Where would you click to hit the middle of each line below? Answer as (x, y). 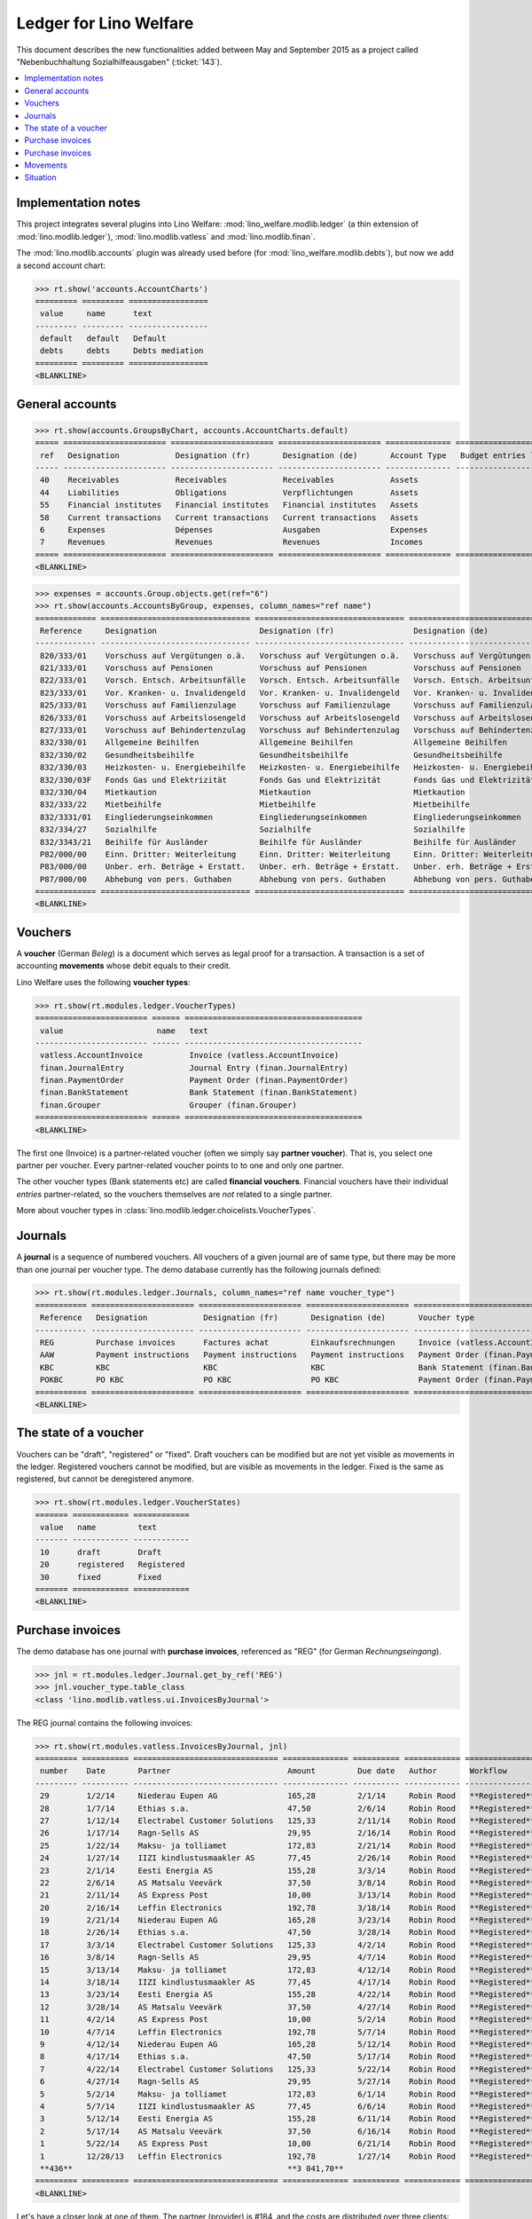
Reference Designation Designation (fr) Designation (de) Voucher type (257, 1318)
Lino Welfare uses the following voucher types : (103, 982)
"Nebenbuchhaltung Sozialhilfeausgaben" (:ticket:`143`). (119, 61)
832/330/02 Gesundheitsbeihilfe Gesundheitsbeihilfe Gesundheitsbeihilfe (271, 755)
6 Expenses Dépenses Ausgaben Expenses (234, 529)
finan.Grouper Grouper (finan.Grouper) (168, 1105)
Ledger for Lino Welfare (105, 23)
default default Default (103, 339)
